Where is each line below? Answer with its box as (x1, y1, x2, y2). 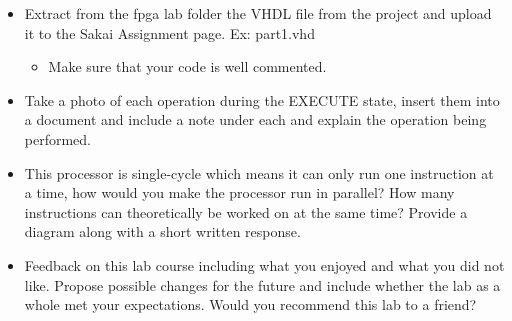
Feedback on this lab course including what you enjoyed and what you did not (24, 254, 505, 275)
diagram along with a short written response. (24, 221, 301, 242)
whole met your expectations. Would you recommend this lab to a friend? (24, 294, 477, 315)
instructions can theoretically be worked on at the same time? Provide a (24, 201, 468, 222)
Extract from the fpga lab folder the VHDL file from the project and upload (24, 3, 492, 23)
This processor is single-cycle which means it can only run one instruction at (24, 162, 494, 183)
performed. (24, 128, 92, 149)
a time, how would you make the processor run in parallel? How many (24, 182, 455, 203)
